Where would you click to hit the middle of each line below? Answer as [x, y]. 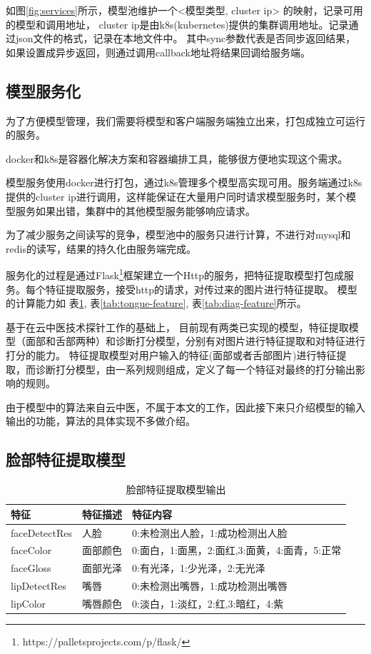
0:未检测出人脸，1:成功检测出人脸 [210, 532]
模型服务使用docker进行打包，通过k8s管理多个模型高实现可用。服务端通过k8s [184, 182]
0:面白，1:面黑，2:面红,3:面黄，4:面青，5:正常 [237, 550]
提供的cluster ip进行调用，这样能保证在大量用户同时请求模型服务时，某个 [176, 196]
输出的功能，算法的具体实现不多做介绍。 [101, 421]
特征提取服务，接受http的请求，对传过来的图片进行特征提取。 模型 [201, 289]
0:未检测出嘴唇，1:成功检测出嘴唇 [210, 586]
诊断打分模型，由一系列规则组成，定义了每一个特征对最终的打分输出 [195, 369]
